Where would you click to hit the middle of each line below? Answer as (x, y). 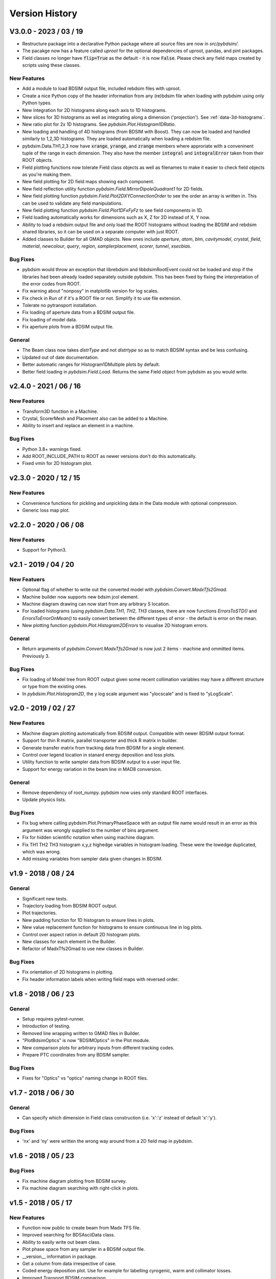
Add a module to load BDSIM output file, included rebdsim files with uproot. (102, 89)
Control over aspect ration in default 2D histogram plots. (81, 934)
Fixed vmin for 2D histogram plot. (57, 464)
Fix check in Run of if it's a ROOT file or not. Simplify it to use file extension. (102, 298)
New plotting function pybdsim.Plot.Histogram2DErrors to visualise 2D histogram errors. (115, 625)
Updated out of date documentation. (61, 357)
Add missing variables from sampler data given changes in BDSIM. (93, 859)
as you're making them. (47, 174)
